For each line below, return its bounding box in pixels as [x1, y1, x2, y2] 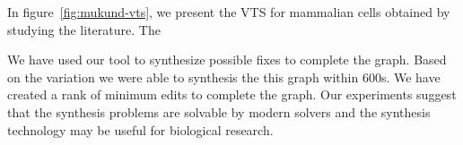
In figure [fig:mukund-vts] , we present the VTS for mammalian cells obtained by [7, 3, 450, 21]
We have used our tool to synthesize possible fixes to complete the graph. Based [7, 50, 447, 69]
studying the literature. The [7, 20, 161, 38]
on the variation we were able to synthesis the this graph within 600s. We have [7, 67, 441, 86]
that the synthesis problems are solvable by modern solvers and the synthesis [7, 102, 431, 121]
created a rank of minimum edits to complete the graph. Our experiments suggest [7, 85, 457, 104]
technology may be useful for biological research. [7, 120, 274, 139]
